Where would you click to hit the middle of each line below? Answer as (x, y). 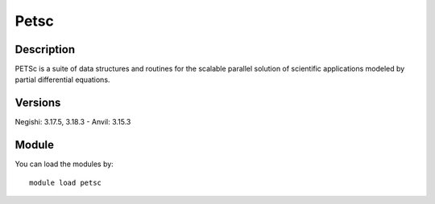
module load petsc (66, 182)
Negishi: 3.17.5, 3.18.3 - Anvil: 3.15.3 (73, 122)
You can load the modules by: (64, 164)
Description (45, 49)
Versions (38, 103)
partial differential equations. (62, 80)
